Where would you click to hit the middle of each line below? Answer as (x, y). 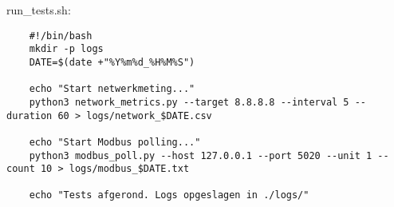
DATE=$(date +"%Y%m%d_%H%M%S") (112, 62)
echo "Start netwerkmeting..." (112, 89)
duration (30, 115)
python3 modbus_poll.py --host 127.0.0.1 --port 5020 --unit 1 (201, 155)
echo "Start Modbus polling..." (115, 142)
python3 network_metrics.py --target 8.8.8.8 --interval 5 (189, 102)
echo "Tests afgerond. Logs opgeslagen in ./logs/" (169, 195)
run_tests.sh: (39, 10)
